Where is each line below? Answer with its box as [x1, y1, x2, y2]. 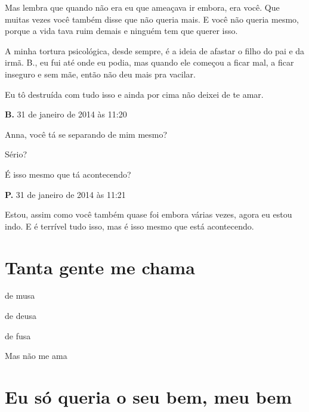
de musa [5, 289, 35, 302]
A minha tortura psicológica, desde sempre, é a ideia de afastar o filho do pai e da [5, 44, 305, 57]
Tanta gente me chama [5, 255, 195, 279]
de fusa [5, 329, 31, 342]
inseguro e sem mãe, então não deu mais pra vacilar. [5, 67, 196, 80]
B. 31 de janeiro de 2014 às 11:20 [5, 108, 127, 120]
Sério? [5, 148, 27, 160]
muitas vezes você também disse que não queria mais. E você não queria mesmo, [5, 13, 299, 25]
